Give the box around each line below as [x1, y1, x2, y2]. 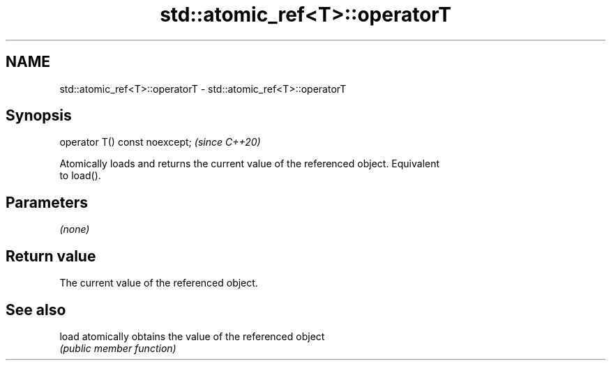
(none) [59, 223, 90, 236]
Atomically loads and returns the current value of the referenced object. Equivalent [59, 158, 440, 170]
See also [6, 300, 66, 319]
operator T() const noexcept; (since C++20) [59, 136, 261, 148]
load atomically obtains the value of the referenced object [59, 330, 325, 342]
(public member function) [59, 342, 176, 354]
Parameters [6, 193, 88, 211]
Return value [6, 247, 96, 265]
